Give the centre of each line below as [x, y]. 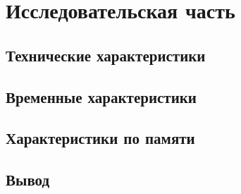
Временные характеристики [101, 96]
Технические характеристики [106, 55]
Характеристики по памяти [100, 138]
